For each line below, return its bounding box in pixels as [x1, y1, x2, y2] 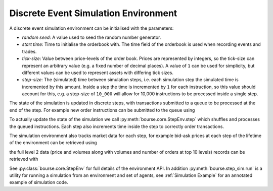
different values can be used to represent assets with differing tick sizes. [22, 70, 174, 76]
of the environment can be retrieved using [9, 140, 97, 146]
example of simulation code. [9, 179, 68, 185]
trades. [22, 48, 37, 54]
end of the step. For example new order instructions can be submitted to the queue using [9, 107, 195, 113]
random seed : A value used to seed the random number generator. [22, 34, 161, 40]
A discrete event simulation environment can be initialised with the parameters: [9, 25, 174, 31]
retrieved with [9, 156, 38, 162]
